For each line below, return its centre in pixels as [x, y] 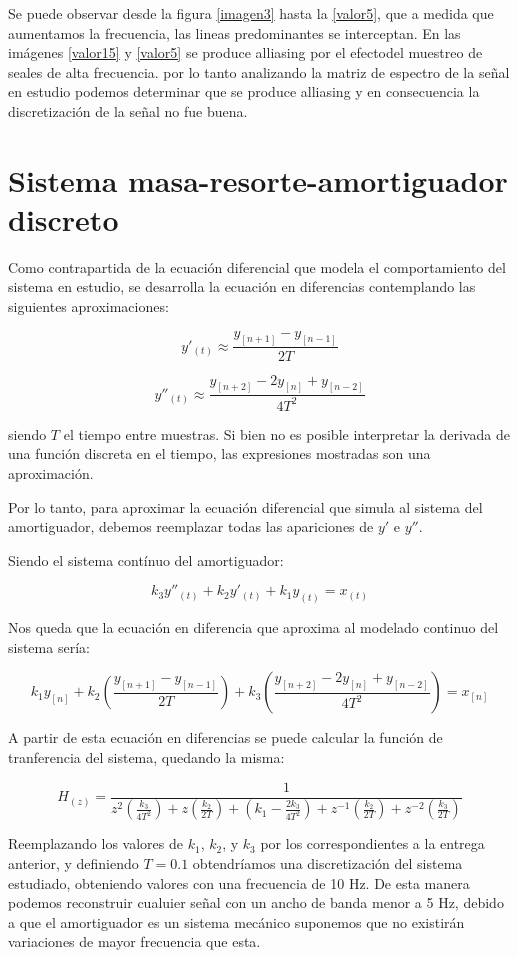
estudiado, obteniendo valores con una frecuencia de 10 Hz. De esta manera [239, 882]
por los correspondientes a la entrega [372, 843]
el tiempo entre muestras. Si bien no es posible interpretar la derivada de [286, 433]
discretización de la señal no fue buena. [128, 110]
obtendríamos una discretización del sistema [327, 863]
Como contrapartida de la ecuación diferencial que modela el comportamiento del [257, 266]
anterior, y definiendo [73, 863]
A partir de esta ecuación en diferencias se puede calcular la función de [225, 737]
